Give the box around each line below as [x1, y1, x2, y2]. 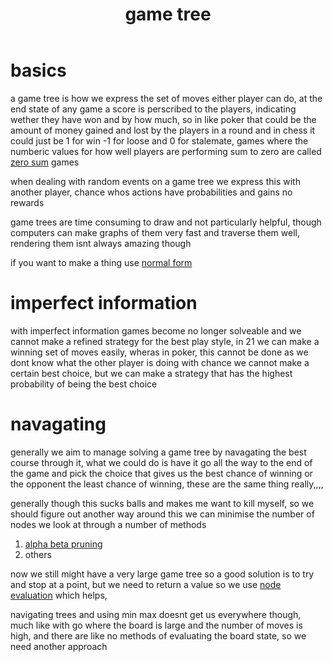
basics [10, 59, 67, 82]
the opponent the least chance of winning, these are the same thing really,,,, [10, 478, 324, 490]
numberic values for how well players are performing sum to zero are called [10, 145, 322, 157]
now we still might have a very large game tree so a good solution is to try [10, 568, 315, 580]
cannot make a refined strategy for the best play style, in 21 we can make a [10, 335, 320, 347]
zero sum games [10, 156, 80, 168]
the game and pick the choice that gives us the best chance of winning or [10, 467, 313, 479]
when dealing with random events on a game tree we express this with [10, 175, 301, 187]
